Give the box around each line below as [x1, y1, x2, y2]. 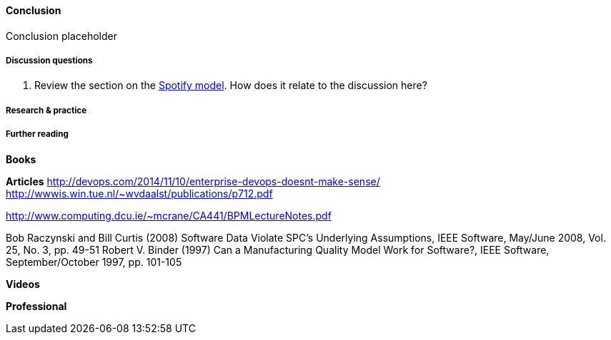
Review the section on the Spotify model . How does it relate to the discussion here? [34, 79, 427, 92]
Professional [6, 299, 67, 312]
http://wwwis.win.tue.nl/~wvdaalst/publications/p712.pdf [6, 187, 273, 200]
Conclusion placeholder [6, 29, 117, 42]
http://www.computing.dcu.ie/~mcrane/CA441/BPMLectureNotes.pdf [6, 209, 332, 222]
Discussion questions [6, 56, 93, 66]
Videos [6, 277, 40, 290]
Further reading [6, 129, 69, 140]
